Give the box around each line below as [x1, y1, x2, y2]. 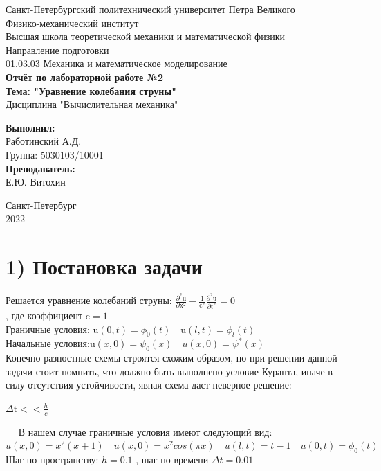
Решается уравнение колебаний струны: [6, 293, 172, 308]
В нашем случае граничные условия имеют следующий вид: [18, 424, 272, 438]
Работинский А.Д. [6, 134, 82, 148]
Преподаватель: [6, 161, 75, 175]
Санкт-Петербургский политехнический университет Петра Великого [6, 2, 295, 16]
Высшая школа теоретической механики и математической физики [6, 29, 285, 44]
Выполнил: [6, 120, 55, 134]
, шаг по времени [136, 452, 209, 467]
